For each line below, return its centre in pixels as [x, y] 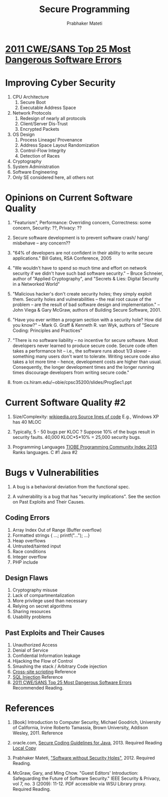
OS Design [24, 134]
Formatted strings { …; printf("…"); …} [51, 535]
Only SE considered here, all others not [53, 177]
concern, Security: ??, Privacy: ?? [47, 228]
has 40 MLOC [27, 422]
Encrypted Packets [39, 129]
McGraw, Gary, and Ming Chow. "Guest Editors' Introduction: [75, 773]
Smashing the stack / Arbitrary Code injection [60, 666]
